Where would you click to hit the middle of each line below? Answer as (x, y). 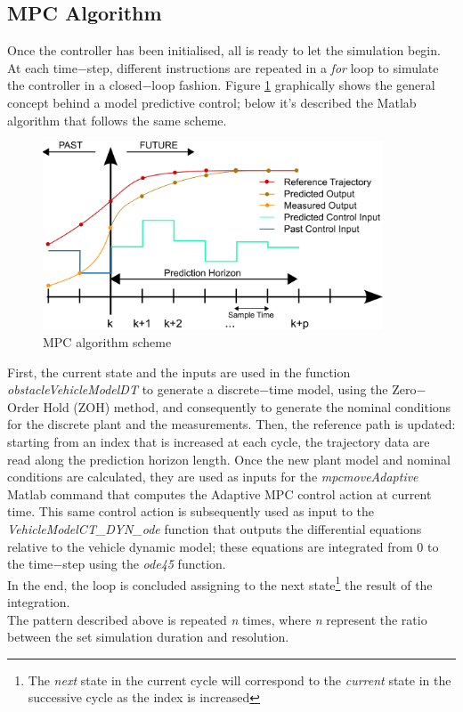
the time (30, 564)
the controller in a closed (75, 85)
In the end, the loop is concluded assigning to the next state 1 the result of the (220, 583)
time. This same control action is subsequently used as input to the (191, 511)
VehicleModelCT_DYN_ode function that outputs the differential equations (215, 528)
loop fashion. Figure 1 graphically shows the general (293, 85)
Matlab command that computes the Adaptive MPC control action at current (219, 494)
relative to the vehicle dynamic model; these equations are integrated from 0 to (223, 546)
